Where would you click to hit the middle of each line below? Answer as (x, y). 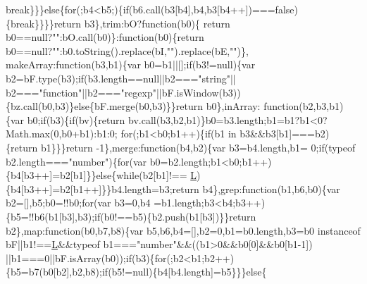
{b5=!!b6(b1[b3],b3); (50, 216)
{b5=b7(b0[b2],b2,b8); (54, 272)
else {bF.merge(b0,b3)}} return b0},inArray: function (187, 106)
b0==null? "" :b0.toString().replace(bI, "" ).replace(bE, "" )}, (127, 50)
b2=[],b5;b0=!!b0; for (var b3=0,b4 (78, 203)
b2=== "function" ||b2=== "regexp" (81, 92)
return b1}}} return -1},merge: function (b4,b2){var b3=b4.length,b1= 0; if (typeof (183, 147)
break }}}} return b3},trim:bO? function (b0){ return (120, 23)
